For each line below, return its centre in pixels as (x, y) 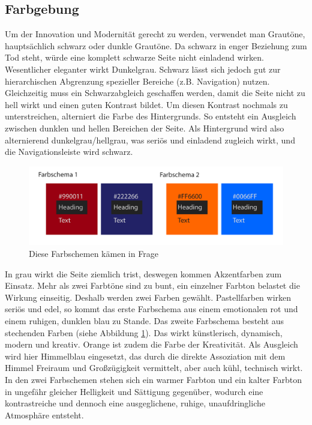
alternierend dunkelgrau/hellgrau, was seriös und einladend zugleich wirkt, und (150, 140)
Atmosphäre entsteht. (44, 414)
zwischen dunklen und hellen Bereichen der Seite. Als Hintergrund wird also (145, 128)
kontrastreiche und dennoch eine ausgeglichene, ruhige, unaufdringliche (135, 403)
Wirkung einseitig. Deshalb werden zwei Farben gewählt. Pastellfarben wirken (148, 297)
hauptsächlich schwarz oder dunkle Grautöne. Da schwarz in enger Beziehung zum (156, 45)
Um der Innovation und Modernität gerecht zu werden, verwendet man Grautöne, (155, 34)
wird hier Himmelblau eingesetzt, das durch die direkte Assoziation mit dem (145, 356)
